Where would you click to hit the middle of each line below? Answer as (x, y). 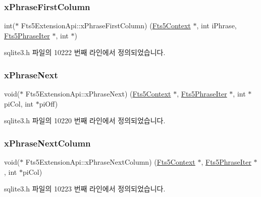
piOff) (48, 103)
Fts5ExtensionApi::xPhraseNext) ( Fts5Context (98, 94)
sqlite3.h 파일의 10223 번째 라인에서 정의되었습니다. (85, 189)
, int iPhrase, (217, 26)
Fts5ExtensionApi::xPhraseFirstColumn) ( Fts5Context (106, 26)
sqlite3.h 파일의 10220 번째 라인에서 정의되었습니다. (85, 120)
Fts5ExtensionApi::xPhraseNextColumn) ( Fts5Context (110, 162)
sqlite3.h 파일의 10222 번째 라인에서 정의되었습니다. (85, 52)
